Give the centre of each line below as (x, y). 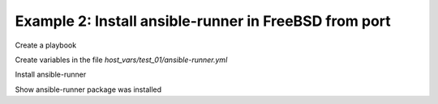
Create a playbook (46, 45)
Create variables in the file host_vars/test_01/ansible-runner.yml (121, 60)
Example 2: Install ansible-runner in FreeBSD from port (203, 21)
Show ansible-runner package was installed (88, 89)
